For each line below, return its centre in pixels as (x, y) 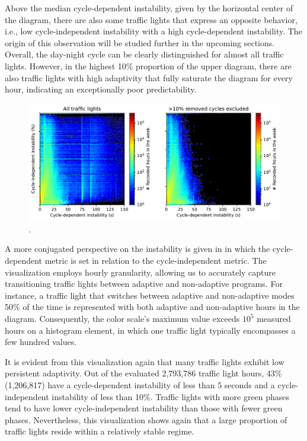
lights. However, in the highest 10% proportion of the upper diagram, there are (148, 65)
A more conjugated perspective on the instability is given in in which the (137, 249)
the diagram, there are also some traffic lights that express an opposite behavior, (151, 19)
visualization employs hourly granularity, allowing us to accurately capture (140, 272)
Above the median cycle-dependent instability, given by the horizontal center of (149, 8)
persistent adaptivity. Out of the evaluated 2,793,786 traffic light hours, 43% (143, 373)
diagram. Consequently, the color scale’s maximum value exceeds (122, 318)
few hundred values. (41, 342)
